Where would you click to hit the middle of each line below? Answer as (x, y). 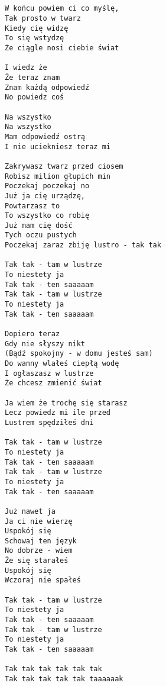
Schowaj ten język (41, 541)
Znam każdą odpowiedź (47, 87)
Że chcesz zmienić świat (53, 383)
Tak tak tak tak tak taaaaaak (64, 679)
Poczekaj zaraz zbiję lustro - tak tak (83, 245)
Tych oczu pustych (41, 235)
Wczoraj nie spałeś (43, 580)
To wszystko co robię (47, 216)
